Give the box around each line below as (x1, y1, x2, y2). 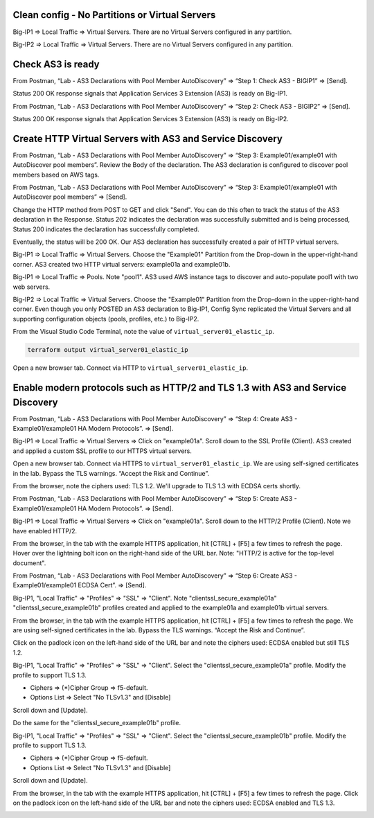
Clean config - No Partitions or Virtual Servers (12, 9, 216, 21)
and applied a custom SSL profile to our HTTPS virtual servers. (12, 447, 192, 455)
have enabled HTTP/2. (12, 526, 78, 535)
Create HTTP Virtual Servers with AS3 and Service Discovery (12, 132, 283, 145)
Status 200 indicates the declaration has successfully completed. (12, 225, 200, 233)
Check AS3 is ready (12, 58, 100, 70)
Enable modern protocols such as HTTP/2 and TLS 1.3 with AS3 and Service (12, 382, 346, 393)
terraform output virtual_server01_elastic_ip (27, 346, 188, 354)
